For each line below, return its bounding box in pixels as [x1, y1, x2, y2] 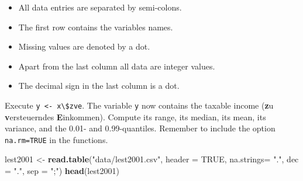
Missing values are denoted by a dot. [18, 40, 150, 53]
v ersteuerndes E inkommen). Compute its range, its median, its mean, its [5, 110, 266, 123]
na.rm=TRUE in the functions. [5, 133, 108, 145]
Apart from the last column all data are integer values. [18, 60, 215, 72]
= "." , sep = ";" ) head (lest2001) [5, 165, 119, 177]
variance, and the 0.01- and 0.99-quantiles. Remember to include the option [5, 122, 276, 134]
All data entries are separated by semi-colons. [18, 1, 182, 13]
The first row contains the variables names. [18, 20, 173, 33]
